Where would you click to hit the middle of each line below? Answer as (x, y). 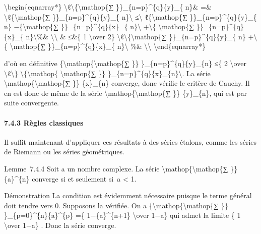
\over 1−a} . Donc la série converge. (60, 225)
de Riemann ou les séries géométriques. (64, 152)
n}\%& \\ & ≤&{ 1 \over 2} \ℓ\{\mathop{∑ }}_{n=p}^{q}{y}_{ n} (136, 36)
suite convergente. (31, 103)
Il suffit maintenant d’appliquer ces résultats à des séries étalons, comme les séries (130, 141)
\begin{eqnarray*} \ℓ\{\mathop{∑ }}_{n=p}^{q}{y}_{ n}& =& (108, 7)
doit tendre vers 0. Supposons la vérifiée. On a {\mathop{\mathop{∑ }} (116, 205)
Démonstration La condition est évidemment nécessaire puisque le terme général (128, 195)
